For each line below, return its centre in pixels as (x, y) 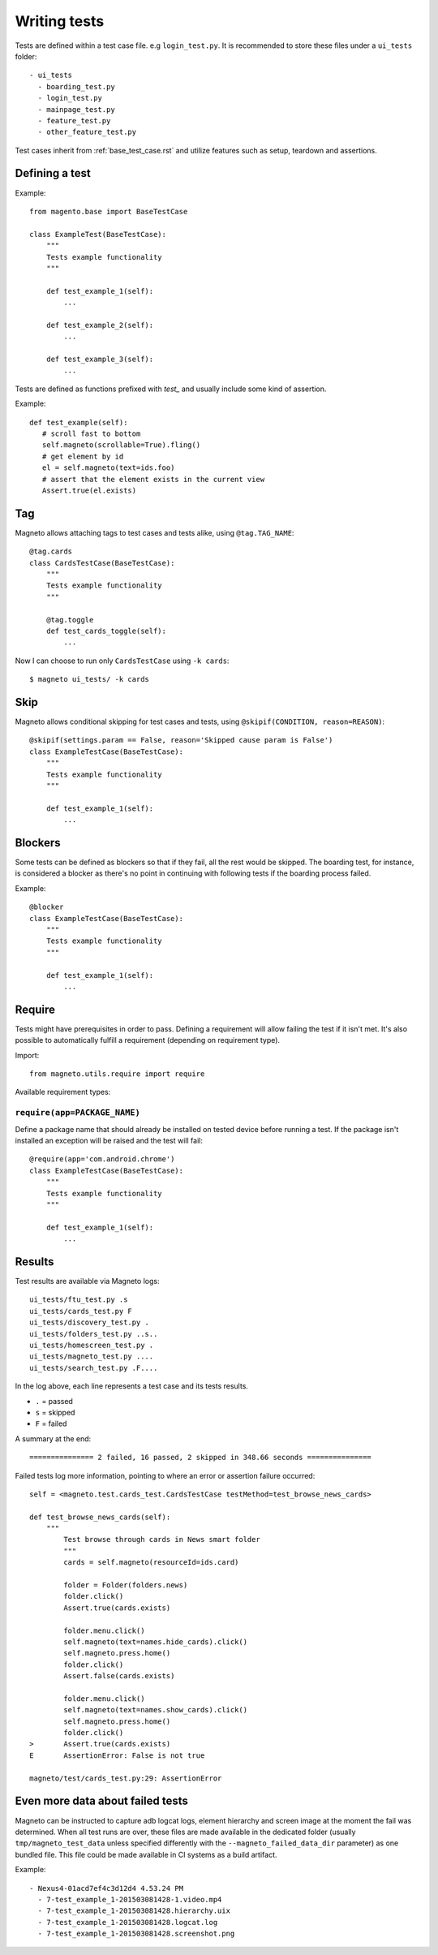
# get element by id (83, 456)
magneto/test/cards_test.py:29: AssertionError (126, 1778)
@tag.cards (51, 551)
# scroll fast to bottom (91, 434)
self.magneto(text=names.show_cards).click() (155, 1710)
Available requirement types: (63, 1092)
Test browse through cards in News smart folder (162, 1539)
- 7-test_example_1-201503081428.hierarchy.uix (134, 1911)
